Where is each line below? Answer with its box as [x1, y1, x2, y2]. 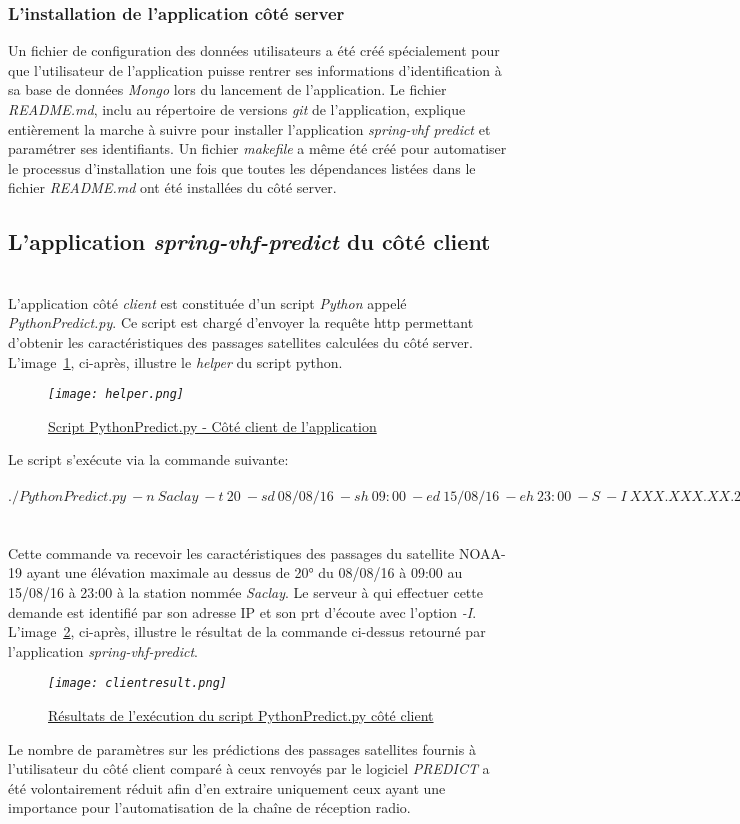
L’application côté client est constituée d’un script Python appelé [8, 292, 407, 313]
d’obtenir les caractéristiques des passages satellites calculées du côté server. [8, 331, 473, 352]
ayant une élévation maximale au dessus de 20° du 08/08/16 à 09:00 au [26, 562, 463, 583]
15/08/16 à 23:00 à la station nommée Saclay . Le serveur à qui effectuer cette [8, 581, 483, 602]
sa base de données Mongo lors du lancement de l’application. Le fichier [8, 79, 447, 100]
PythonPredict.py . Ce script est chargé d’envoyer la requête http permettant [8, 312, 474, 333]
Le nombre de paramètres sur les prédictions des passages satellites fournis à [8, 738, 476, 759]
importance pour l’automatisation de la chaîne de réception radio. [8, 797, 411, 818]
